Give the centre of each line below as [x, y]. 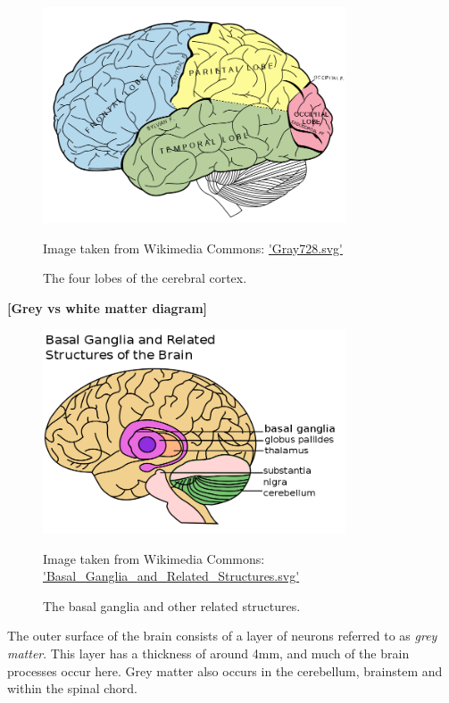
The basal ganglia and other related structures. [172, 605]
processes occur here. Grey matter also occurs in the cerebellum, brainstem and [225, 670]
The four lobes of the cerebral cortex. [145, 278]
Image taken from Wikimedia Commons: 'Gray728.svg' [193, 248]
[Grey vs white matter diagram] [108, 307]
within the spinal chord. [72, 688]
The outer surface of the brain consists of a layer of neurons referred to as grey [222, 636]
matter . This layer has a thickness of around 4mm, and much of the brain [208, 653]
